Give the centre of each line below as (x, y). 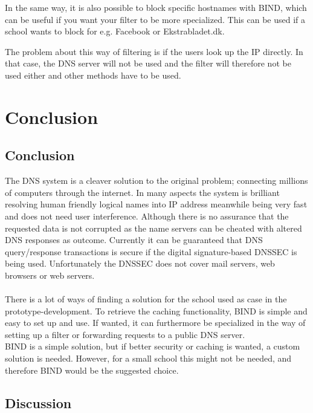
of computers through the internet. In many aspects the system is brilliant (142, 192)
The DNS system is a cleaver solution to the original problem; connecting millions (156, 180)
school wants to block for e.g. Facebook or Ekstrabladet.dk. (115, 31)
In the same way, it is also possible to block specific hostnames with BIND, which (156, 7)
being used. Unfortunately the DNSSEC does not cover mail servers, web (140, 263)
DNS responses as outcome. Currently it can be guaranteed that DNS (134, 240)
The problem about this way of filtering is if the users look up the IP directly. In (154, 51)
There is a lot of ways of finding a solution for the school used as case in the (146, 299)
